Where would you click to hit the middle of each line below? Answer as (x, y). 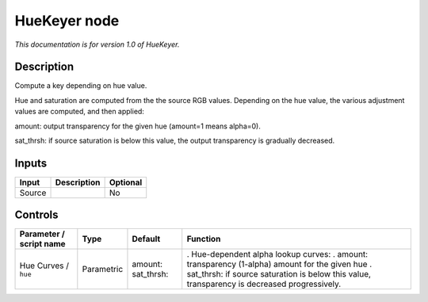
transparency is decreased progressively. (264, 284)
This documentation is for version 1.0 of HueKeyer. (97, 44)
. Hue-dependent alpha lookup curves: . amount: (277, 254)
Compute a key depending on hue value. (81, 86)
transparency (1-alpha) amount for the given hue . (279, 264)
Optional (126, 182)
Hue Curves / (44, 266)
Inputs (31, 163)
